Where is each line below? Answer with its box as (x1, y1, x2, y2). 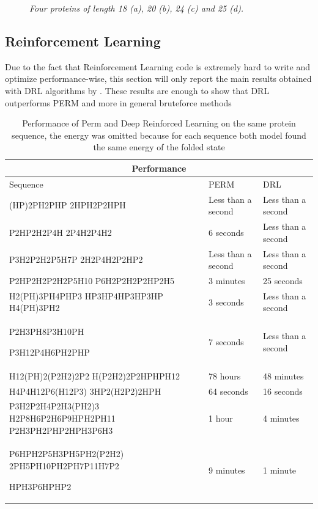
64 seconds (209, 384, 248, 397)
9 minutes (209, 463, 245, 476)
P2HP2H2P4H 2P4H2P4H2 (9, 225, 112, 238)
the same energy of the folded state (93, 141, 225, 153)
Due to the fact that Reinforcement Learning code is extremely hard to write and (5, 60, 310, 73)
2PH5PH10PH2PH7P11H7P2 (9, 459, 119, 472)
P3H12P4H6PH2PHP (9, 345, 90, 358)
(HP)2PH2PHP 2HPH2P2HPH (9, 199, 126, 211)
